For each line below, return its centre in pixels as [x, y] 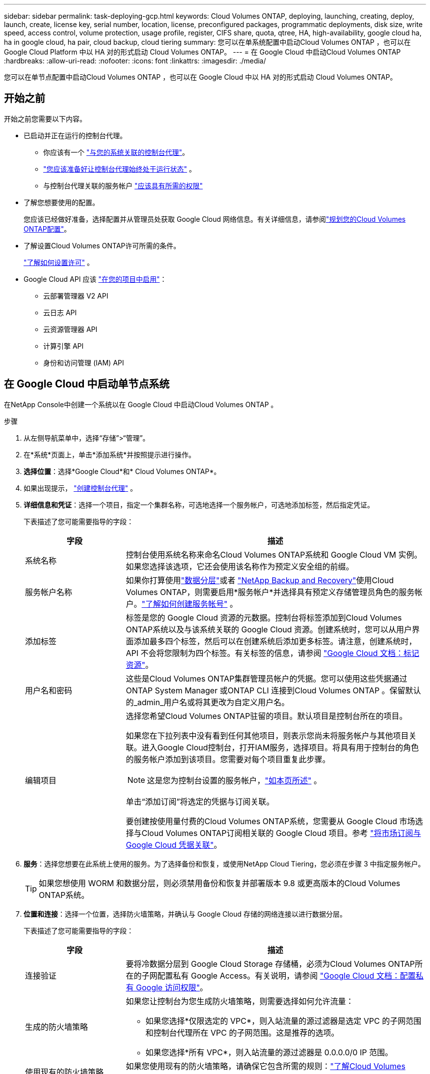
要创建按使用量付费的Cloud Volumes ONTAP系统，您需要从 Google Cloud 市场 [270, 821]
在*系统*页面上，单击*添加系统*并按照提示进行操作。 [110, 454]
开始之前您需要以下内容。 [45, 119]
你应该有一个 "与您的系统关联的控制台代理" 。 [116, 152]
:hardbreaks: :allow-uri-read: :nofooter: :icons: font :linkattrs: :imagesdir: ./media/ [135, 61]
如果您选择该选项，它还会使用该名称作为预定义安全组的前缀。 [240, 566]
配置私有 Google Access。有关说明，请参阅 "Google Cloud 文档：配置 [286, 975]
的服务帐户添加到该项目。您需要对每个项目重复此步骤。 [228, 759]
